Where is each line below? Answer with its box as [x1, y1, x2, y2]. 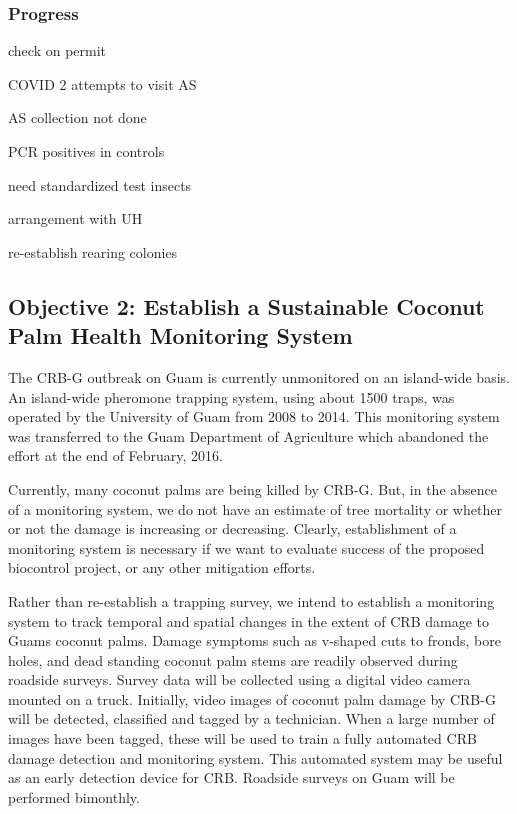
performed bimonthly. [8, 786, 140, 807]
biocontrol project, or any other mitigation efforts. [8, 557, 316, 578]
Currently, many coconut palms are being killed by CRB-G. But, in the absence [8, 478, 498, 499]
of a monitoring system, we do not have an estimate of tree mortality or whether [8, 498, 502, 519]
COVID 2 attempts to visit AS [8, 73, 197, 94]
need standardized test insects [8, 174, 192, 195]
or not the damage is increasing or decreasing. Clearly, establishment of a [8, 518, 457, 539]
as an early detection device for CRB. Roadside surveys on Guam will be [8, 767, 455, 788]
